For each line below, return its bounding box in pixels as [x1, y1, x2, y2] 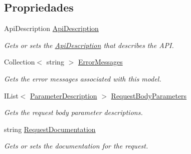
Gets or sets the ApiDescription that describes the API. [4, 39, 174, 50]
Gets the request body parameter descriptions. [4, 107, 143, 117]
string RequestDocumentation [4, 123, 96, 134]
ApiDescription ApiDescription [4, 23, 99, 33]
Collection [4, 56, 35, 67]
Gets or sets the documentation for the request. [4, 140, 148, 151]
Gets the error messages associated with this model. [4, 73, 161, 83]
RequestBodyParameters [111, 90, 187, 100]
